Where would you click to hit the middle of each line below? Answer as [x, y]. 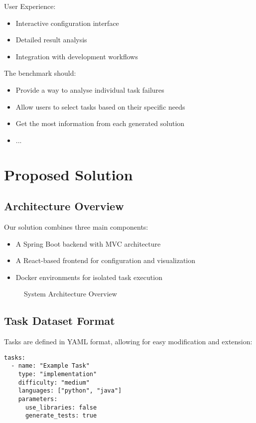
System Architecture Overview [70, 294]
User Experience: [30, 6]
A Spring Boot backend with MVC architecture [88, 243]
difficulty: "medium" [54, 382]
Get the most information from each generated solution [100, 123]
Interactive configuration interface [67, 23]
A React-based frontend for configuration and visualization [106, 260]
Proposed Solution [68, 174]
